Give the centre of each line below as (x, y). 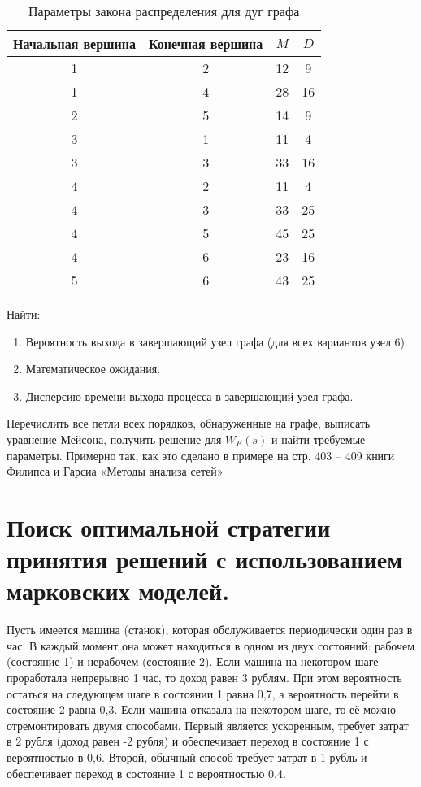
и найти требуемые (319, 439)
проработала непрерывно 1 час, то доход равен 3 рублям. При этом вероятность (204, 678)
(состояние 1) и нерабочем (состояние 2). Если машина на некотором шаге (193, 661)
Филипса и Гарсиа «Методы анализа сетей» (115, 471)
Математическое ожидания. (93, 369)
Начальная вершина (74, 43)
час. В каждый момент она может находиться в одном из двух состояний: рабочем (211, 645)
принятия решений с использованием (205, 559)
